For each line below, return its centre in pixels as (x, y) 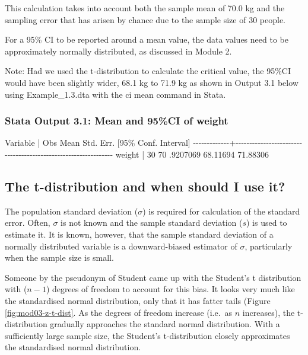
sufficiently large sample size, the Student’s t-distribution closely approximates (147, 335)
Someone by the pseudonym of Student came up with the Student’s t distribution (153, 277)
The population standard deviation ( (72, 211)
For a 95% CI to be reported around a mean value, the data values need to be (147, 39)
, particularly (269, 246)
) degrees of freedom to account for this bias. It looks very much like (170, 289)
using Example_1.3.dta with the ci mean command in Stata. (115, 94)
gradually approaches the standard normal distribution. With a (165, 324)
